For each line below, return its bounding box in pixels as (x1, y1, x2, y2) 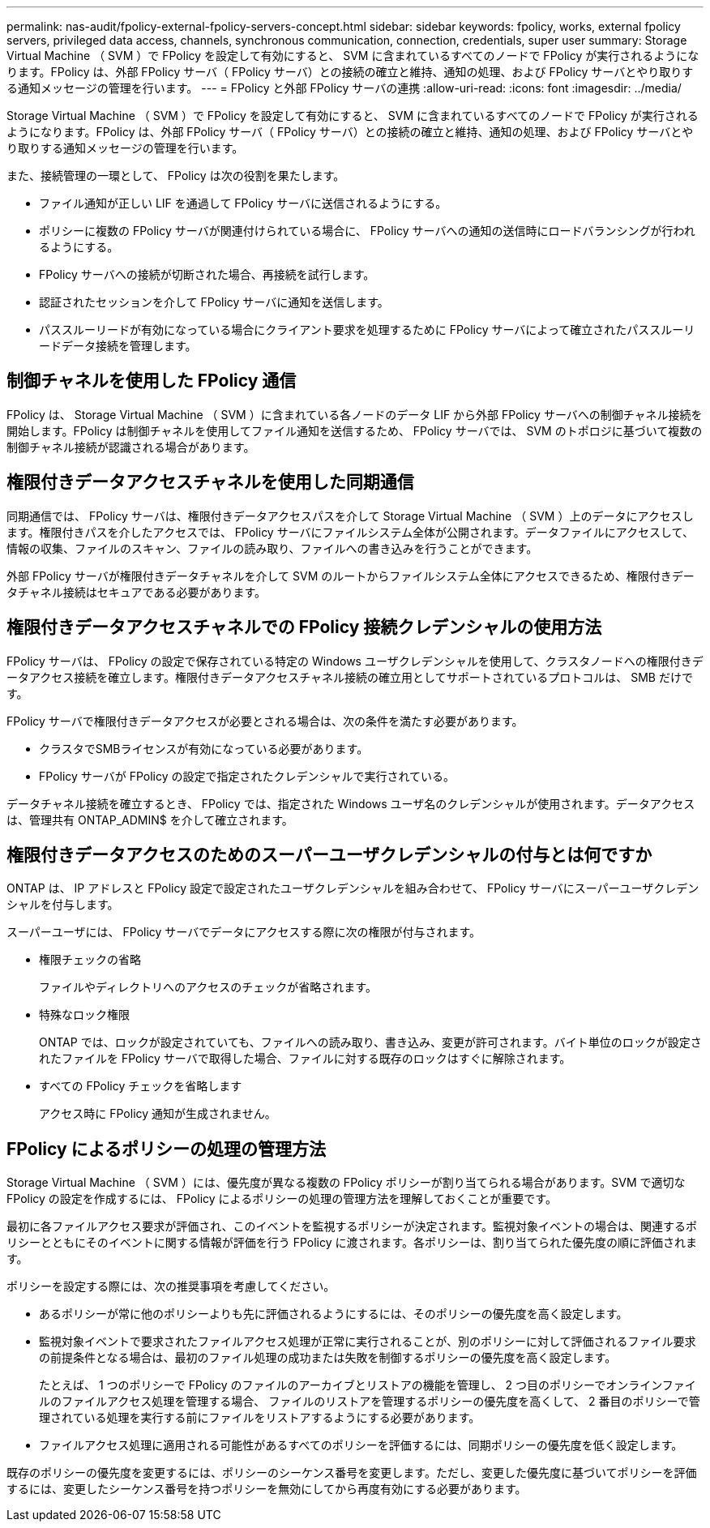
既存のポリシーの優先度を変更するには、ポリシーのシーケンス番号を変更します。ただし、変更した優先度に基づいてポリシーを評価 (6, 1466, 697, 1480)
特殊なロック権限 (39, 1008, 130, 1022)
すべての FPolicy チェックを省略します (39, 1079, 242, 1094)
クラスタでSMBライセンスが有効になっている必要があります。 (39, 741, 369, 755)
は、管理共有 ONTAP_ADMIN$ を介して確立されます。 (6, 812, 293, 827)
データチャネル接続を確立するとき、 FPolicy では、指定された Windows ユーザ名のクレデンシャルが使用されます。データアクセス (6, 796, 695, 811)
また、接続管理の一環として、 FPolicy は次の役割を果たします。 (6, 169, 345, 182)
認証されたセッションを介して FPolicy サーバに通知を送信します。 (39, 295, 389, 309)
